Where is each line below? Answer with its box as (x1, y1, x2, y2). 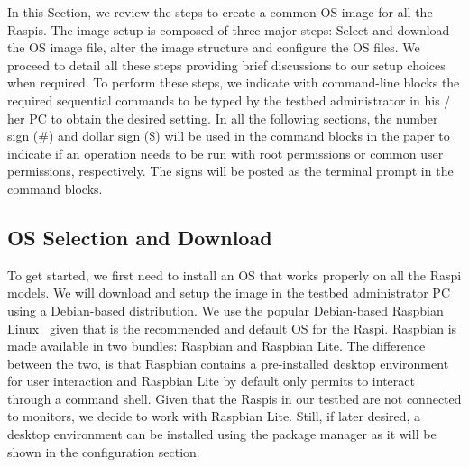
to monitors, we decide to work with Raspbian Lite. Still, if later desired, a (7, 407, 421, 426)
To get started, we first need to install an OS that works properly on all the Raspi (7, 265, 462, 284)
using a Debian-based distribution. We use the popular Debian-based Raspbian (7, 300, 444, 319)
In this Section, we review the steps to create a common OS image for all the (7, 3, 433, 21)
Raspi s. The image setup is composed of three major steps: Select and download (7, 20, 450, 39)
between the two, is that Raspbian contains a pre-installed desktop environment (7, 353, 449, 372)
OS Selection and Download (7, 223, 272, 251)
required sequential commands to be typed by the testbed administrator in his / (7, 90, 451, 109)
